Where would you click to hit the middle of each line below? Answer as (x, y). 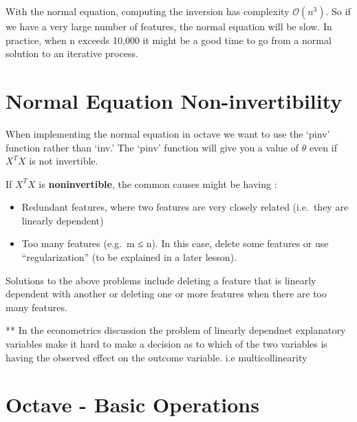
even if (323, 147)
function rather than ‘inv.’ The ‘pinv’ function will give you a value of (152, 147)
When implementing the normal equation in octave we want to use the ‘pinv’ (168, 133)
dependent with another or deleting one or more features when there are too (166, 294)
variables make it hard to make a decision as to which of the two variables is (166, 344)
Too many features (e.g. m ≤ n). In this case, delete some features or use (175, 243)
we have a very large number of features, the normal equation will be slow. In (169, 26)
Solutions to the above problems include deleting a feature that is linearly (161, 280)
